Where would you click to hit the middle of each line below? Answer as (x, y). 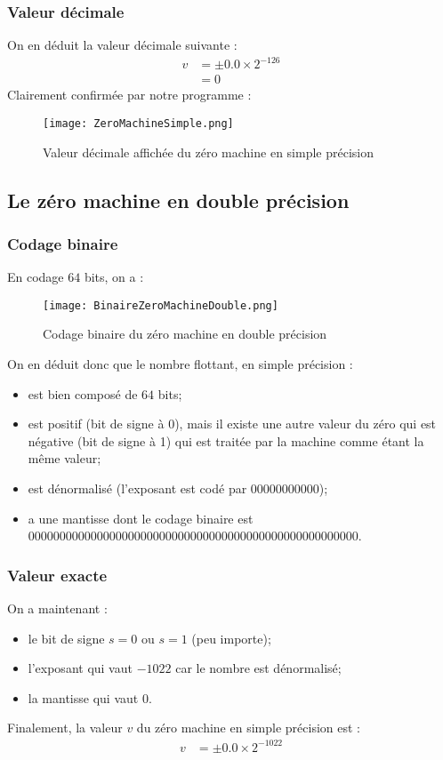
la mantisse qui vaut (83, 697)
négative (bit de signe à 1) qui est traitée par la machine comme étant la (226, 440)
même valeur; (64, 458)
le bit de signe (66, 638)
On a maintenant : (57, 608)
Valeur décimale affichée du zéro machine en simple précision (208, 152)
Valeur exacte (57, 575)
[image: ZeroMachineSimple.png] (138, 123)
